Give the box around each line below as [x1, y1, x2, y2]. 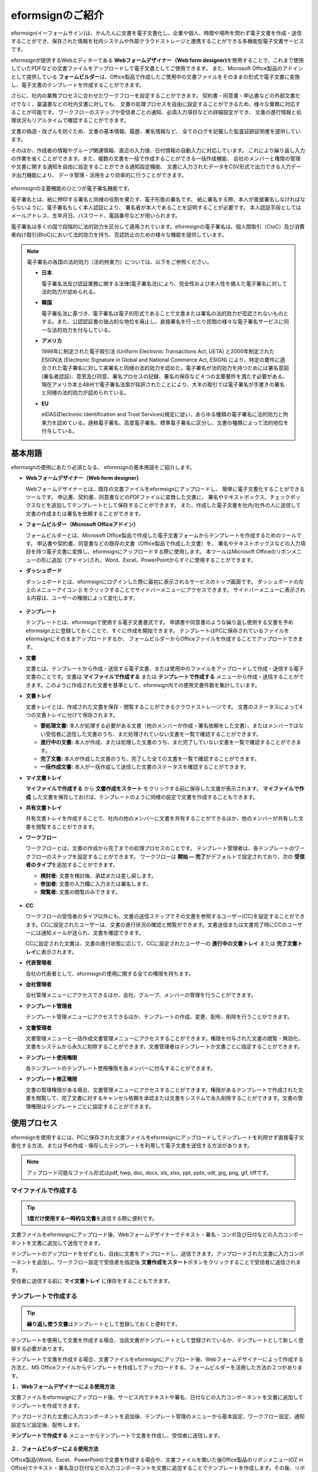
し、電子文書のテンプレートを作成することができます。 [11, 81, 145, 88]
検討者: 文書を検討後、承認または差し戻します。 [40, 872, 157, 879]
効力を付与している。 [62, 326, 114, 333]
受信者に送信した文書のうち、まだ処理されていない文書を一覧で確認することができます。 [45, 730, 262, 737]
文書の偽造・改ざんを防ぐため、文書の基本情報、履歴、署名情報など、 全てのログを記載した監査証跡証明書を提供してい [11, 127, 301, 135]
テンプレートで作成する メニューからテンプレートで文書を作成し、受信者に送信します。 [11, 1432, 223, 1439]
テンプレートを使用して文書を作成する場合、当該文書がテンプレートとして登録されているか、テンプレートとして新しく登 [11, 1337, 304, 1344]
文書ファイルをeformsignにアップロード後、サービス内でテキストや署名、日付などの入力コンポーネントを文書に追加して [11, 1394, 303, 1401]
